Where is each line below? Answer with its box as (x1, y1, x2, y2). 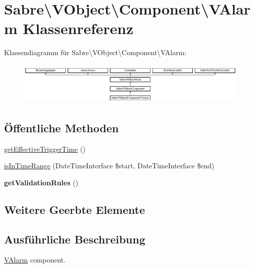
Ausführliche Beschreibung (4, 231, 145, 246)
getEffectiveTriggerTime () (4, 143, 86, 154)
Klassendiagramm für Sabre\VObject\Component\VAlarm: (4, 47, 186, 58)
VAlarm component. (4, 254, 66, 265)
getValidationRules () (4, 177, 79, 187)
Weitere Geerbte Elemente (4, 201, 145, 217)
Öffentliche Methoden (4, 120, 119, 135)
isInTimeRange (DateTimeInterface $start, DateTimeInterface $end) (4, 160, 214, 171)
